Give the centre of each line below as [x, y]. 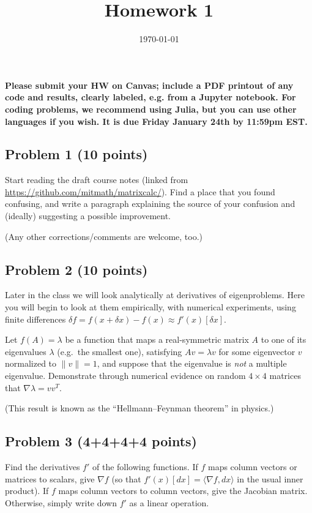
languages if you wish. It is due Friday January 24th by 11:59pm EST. [156, 121]
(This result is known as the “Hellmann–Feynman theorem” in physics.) [139, 408]
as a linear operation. [169, 502]
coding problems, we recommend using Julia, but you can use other [151, 109]
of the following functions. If [145, 467]
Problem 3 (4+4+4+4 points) [101, 441]
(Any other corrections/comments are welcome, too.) [104, 236]
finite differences [35, 319]
